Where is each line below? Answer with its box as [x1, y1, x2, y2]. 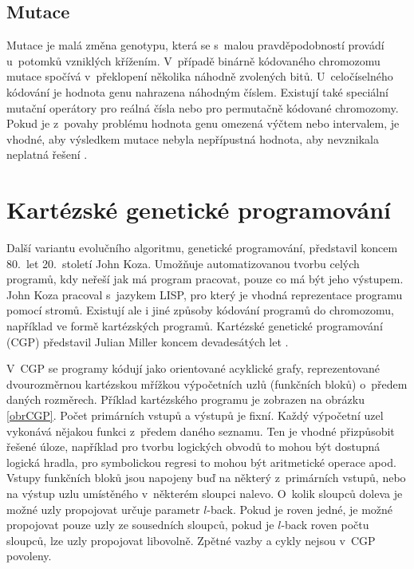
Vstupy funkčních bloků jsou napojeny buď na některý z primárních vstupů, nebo [6, 469, 406, 486]
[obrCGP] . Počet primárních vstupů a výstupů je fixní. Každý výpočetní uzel [6, 407, 384, 424]
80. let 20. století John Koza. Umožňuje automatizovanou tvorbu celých [6, 255, 360, 271]
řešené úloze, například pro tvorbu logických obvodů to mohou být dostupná [6, 438, 380, 455]
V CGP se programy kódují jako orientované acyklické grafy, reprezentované [6, 360, 380, 377]
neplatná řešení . [6, 146, 88, 163]
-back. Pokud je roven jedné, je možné [207, 500, 393, 517]
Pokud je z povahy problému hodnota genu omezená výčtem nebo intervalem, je [6, 115, 400, 132]
